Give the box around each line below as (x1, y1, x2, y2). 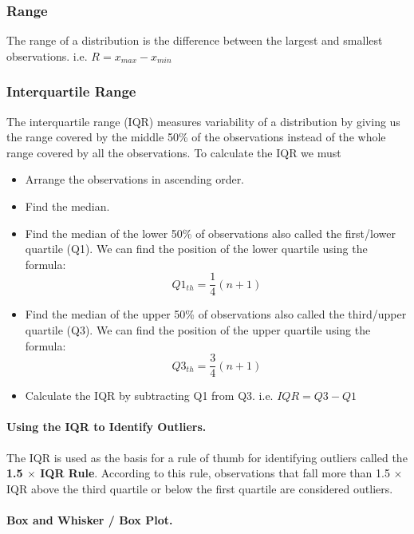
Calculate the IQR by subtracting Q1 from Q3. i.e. (25, 387, 274, 404)
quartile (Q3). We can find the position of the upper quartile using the (25, 322, 371, 338)
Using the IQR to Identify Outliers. (6, 418, 207, 435)
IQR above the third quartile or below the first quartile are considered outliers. (6, 480, 393, 496)
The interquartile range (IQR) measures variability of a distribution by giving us (6, 113, 400, 129)
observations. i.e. (6, 47, 88, 64)
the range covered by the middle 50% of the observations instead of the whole (6, 129, 386, 145)
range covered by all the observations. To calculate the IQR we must (6, 144, 341, 160)
